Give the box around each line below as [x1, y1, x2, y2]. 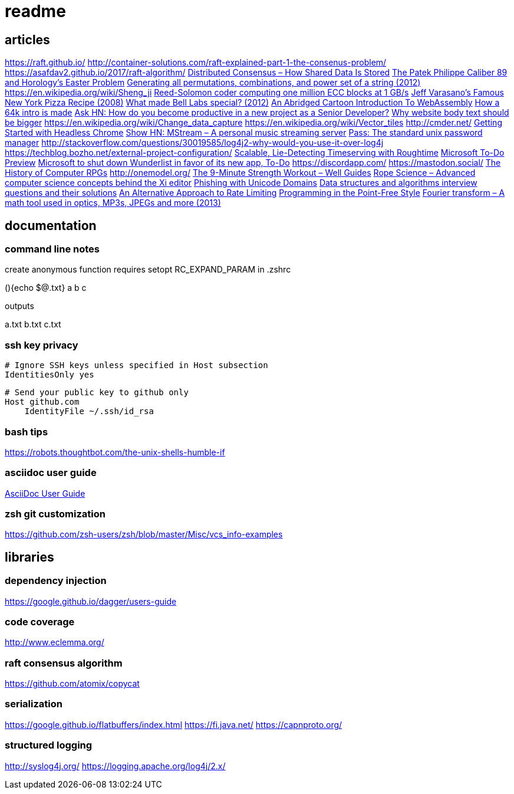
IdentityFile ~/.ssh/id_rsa [24, 406, 154, 416]
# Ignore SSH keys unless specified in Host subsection [5, 360, 268, 370]
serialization [5, 698, 62, 710]
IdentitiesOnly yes [5, 370, 94, 380]
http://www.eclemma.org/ [5, 637, 104, 648]
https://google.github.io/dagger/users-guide [5, 596, 177, 606]
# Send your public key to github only [5, 388, 189, 398]
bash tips [5, 425, 48, 438]
